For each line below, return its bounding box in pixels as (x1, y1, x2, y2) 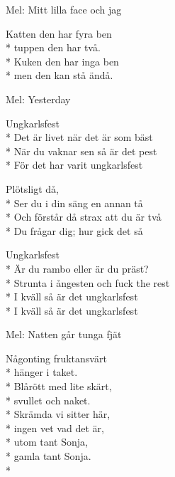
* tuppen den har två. (6, 40, 101, 55)
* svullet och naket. (6, 392, 91, 407)
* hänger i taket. (6, 365, 78, 379)
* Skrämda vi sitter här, (6, 407, 111, 421)
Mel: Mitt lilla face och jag (6, 2, 122, 16)
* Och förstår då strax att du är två (6, 209, 162, 224)
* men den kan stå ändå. (6, 68, 113, 83)
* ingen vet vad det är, (6, 420, 104, 435)
